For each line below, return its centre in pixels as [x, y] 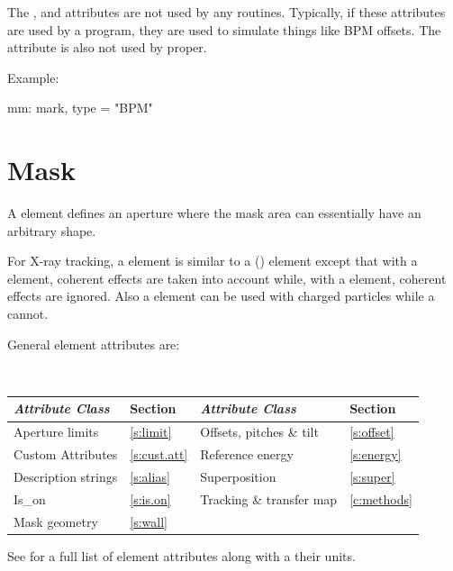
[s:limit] [151, 432]
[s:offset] [372, 432]
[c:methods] [381, 498]
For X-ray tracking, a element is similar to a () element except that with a [213, 261]
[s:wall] [149, 521]
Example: [33, 77]
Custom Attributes [66, 454]
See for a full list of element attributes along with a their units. [181, 555]
